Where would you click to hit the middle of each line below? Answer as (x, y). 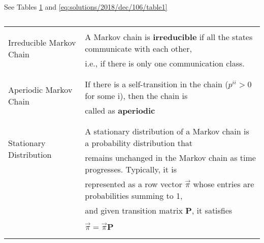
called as (100, 110)
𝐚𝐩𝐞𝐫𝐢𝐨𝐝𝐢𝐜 (137, 111)
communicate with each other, (138, 48)
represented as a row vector (134, 184)
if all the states (226, 37)
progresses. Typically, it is (131, 169)
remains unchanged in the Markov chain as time (170, 157)
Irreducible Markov (42, 43)
